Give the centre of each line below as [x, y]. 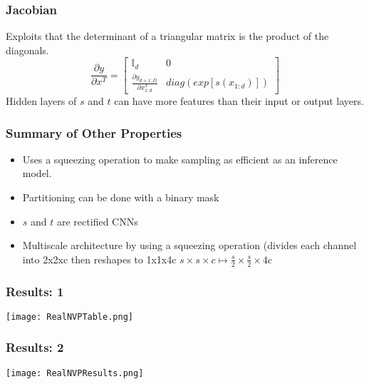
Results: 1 [35, 291]
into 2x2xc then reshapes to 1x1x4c [99, 259]
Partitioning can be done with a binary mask [121, 197]
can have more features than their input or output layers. [239, 101]
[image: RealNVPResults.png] [75, 373]
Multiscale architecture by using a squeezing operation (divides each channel [189, 245]
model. [37, 173]
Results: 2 [35, 347]
